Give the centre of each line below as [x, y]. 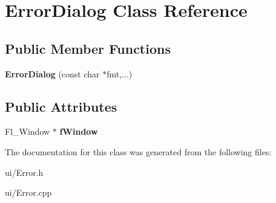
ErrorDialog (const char [52, 73]
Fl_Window [28, 131]
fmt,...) [120, 73]
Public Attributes [61, 106]
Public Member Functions [88, 48]
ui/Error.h [24, 172]
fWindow [79, 131]
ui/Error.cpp [28, 192]
